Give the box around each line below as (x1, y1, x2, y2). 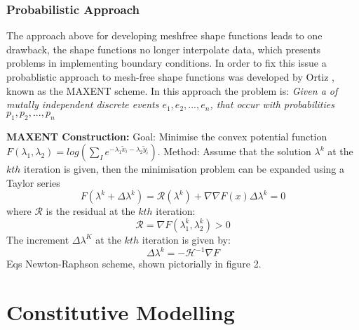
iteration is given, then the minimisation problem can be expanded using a (24, 161, 344, 176)
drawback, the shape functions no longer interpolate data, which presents (6, 41, 321, 56)
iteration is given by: (142, 232, 231, 246)
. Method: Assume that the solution (157, 144, 311, 159)
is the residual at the (46, 204, 135, 218)
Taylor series (6, 175, 60, 190)
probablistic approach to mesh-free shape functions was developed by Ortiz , (6, 70, 335, 84)
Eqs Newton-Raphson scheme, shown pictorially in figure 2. (6, 256, 262, 271)
